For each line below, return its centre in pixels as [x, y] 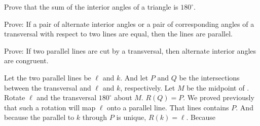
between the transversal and [48, 87]
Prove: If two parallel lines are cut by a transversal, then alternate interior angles [130, 50]
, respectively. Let [148, 87]
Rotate [15, 97]
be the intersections [209, 77]
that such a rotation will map [50, 107]
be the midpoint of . [218, 87]
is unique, [131, 117]
